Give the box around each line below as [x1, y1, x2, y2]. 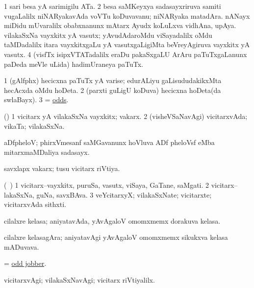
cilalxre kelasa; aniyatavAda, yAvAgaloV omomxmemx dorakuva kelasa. [4, 215, 221, 226]
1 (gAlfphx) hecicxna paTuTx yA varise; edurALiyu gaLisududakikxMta [4, 75, 222, 86]
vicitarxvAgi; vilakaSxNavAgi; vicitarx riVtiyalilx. [4, 275, 155, 285]
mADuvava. [4, 241, 39, 252]
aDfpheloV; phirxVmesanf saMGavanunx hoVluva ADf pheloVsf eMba [4, 137, 215, 147]
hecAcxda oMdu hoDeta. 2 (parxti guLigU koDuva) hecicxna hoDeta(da [4, 85, 221, 95]
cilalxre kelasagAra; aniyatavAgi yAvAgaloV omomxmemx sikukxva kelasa [4, 232, 228, 242]
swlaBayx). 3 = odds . [4, 94, 69, 105]
